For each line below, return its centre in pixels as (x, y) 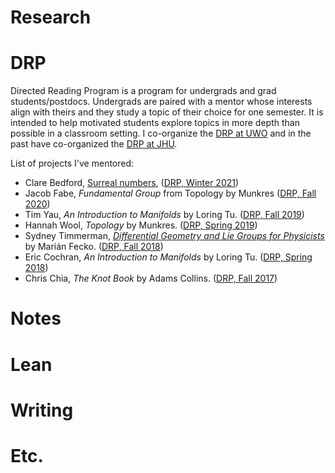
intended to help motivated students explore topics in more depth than (155, 123)
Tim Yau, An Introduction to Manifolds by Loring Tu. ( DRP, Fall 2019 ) (164, 215)
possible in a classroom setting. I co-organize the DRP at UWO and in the (161, 133)
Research (51, 17)
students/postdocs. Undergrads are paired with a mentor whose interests (161, 102)
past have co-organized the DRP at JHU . (94, 144)
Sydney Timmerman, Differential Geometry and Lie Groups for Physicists (174, 236)
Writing (42, 410)
